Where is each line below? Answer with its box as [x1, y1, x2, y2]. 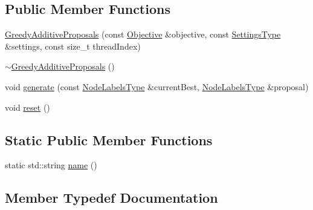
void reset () [5, 100, 50, 113]
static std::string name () [5, 159, 97, 171]
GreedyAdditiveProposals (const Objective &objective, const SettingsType [5, 28, 281, 41]
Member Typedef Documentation [5, 188, 218, 207]
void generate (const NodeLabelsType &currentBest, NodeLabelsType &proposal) [5, 80, 309, 93]
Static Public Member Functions [5, 130, 213, 149]
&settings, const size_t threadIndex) [5, 39, 141, 52]
